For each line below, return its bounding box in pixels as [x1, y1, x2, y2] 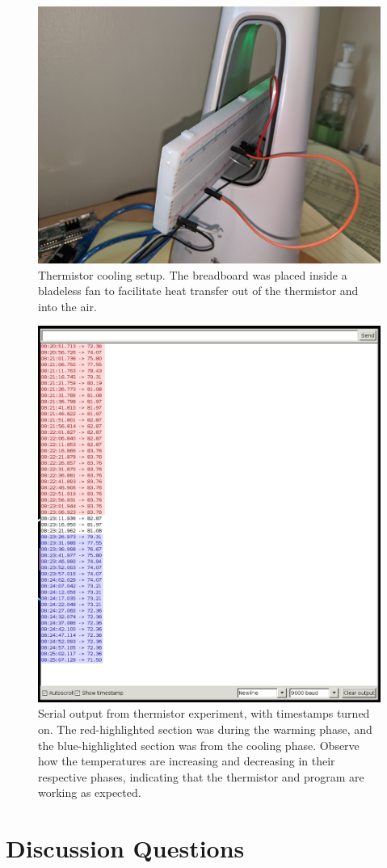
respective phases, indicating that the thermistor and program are [38, 768, 364, 785]
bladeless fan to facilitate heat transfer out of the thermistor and [38, 282, 359, 299]
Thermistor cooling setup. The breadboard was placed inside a [38, 266, 347, 283]
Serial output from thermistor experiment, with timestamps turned [38, 705, 370, 722]
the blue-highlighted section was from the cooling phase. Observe [38, 736, 360, 753]
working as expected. [38, 784, 141, 801]
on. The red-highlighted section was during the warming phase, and [38, 720, 372, 737]
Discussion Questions [6, 832, 245, 865]
